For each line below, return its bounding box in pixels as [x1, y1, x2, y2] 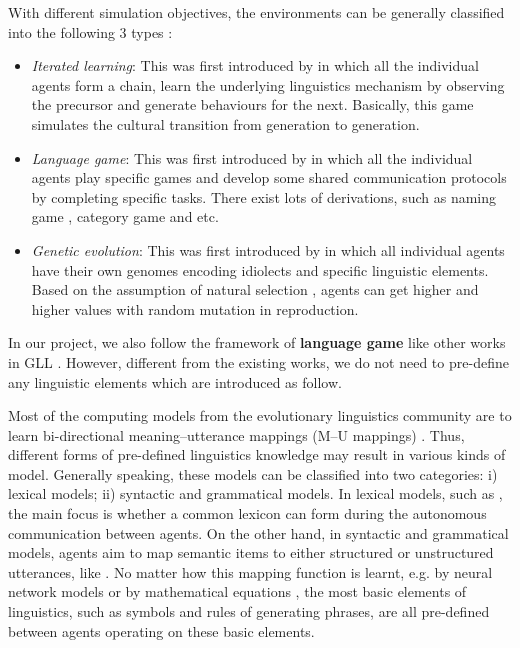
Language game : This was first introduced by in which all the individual [31, 147, 473, 168]
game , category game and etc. [31, 206, 219, 227]
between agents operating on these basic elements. [8, 620, 315, 641]
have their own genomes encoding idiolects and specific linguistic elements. [31, 259, 489, 280]
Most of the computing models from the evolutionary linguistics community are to [8, 405, 512, 426]
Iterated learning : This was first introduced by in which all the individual [31, 55, 479, 76]
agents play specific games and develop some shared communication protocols [31, 167, 507, 188]
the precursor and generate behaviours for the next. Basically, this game [31, 94, 474, 115]
